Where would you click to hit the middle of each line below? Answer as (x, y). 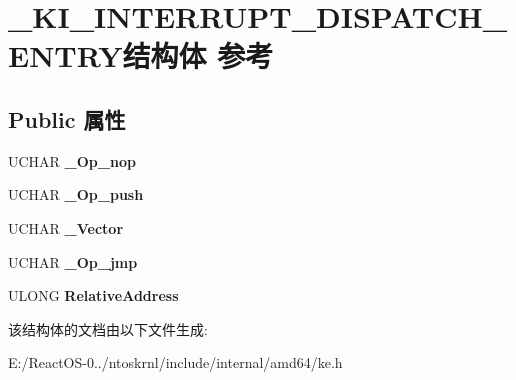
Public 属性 (67, 118)
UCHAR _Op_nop (72, 160)
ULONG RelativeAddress (93, 295)
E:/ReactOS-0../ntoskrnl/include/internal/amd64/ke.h (175, 362)
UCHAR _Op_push (76, 194)
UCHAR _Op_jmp (73, 261)
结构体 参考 (198, 55)
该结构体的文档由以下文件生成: (108, 328)
